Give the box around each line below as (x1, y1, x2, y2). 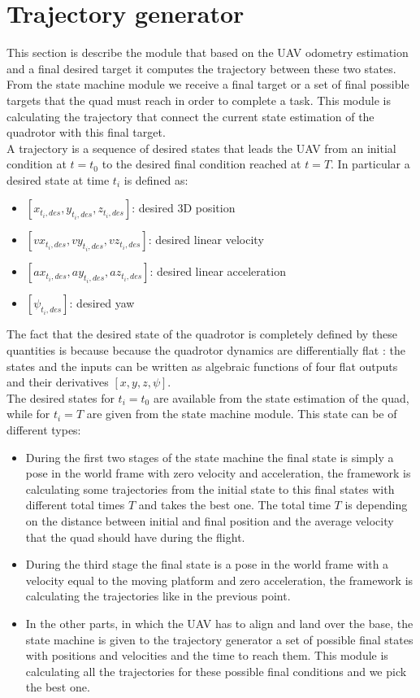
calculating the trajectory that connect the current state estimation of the (6, 107, 375, 124)
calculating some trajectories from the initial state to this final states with (25, 480, 395, 497)
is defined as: (123, 171, 188, 188)
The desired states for (6, 389, 115, 406)
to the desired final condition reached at (102, 155, 301, 172)
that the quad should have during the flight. (25, 528, 245, 545)
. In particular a (331, 155, 410, 172)
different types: (6, 421, 81, 438)
